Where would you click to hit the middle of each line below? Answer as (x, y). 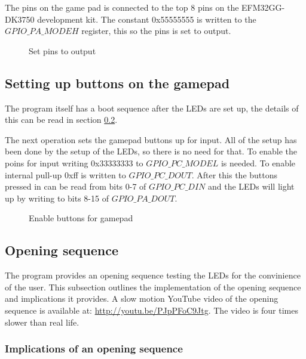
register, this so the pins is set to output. (156, 31)
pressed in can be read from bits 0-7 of (76, 186)
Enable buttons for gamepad (81, 218)
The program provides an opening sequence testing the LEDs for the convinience (153, 275)
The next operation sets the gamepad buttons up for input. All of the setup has (151, 139)
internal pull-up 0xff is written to (65, 174)
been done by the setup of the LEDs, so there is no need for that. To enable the (151, 151)
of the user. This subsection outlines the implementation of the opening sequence (153, 287)
